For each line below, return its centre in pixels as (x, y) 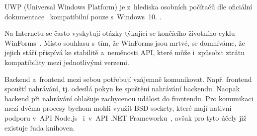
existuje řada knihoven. (40, 127)
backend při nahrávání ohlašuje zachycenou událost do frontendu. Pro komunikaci (129, 98)
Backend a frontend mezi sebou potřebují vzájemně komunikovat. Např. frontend (128, 79)
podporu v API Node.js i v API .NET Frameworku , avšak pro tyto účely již (126, 117)
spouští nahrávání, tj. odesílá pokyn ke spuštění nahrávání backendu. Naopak (122, 89)
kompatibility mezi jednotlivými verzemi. (67, 62)
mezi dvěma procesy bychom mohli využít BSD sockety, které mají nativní (118, 108)
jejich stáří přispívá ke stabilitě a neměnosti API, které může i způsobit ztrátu (125, 52)
